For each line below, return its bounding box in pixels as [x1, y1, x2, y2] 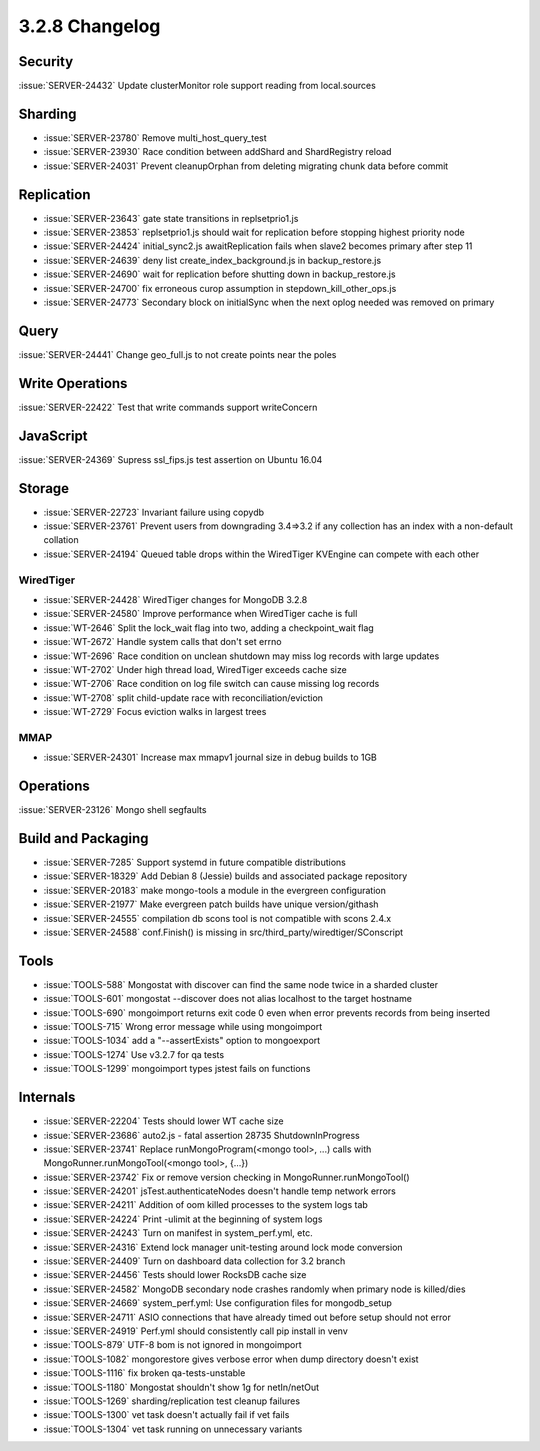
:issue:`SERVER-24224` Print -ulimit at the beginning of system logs [43, 1213, 323, 1225]
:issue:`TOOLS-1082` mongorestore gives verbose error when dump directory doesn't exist [43, 1353, 419, 1365]
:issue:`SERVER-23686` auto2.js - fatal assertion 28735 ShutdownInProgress [43, 1129, 360, 1141]
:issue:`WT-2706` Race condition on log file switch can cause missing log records [43, 678, 380, 690]
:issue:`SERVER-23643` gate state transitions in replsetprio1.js [43, 212, 299, 224]
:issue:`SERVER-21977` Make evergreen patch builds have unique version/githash [43, 898, 379, 910]
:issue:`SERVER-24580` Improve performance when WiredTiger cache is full [43, 608, 358, 620]
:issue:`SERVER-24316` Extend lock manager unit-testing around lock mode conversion [43, 1241, 404, 1253]
